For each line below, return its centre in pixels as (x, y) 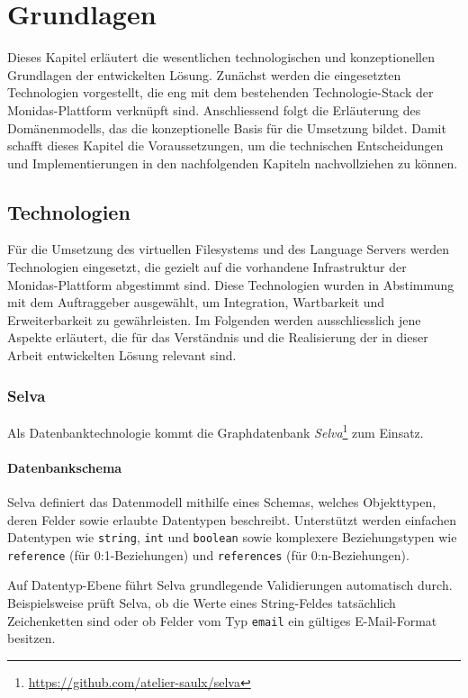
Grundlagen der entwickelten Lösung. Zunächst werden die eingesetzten (204, 74)
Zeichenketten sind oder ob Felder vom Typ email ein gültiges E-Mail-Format (222, 620)
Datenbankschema (65, 467)
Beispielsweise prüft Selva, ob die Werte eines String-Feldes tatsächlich (202, 603)
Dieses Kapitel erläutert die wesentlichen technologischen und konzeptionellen (221, 57)
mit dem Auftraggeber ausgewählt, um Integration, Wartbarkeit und (196, 302)
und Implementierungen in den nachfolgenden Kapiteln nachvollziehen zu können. (233, 163)
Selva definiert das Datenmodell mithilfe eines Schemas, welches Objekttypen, (222, 501)
